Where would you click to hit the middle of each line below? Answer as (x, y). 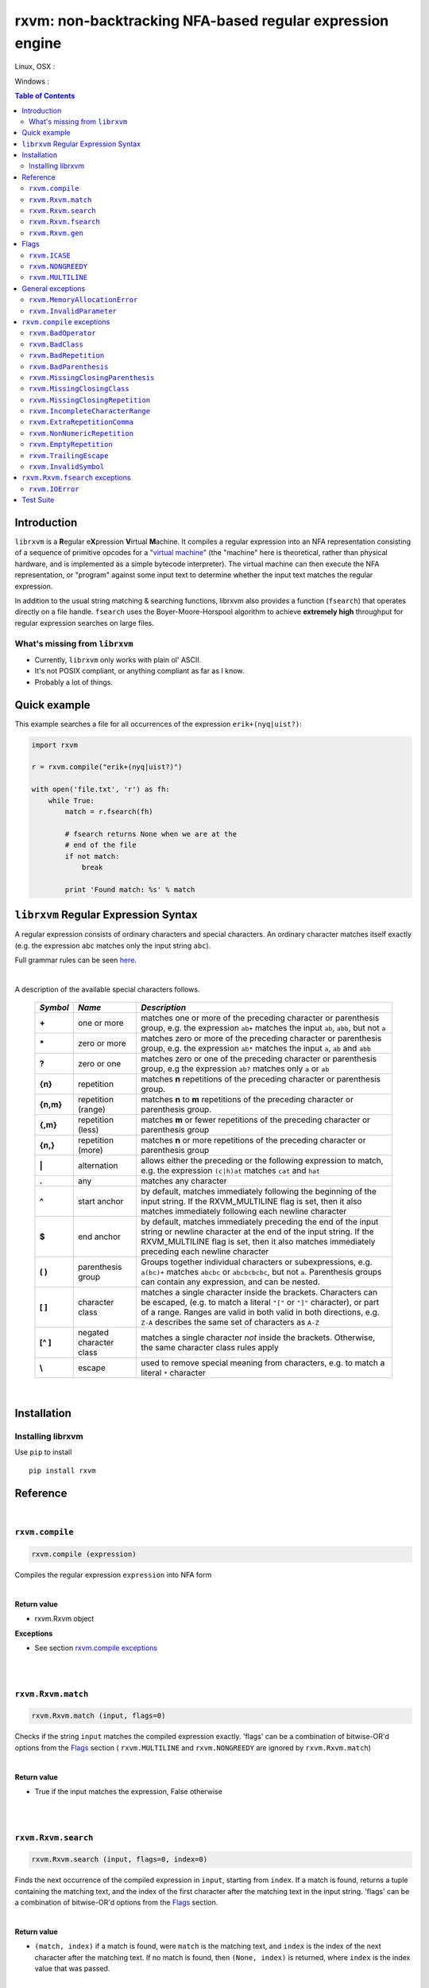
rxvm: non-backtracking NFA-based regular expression (202, 21)
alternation (98, 1166)
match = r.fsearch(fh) (109, 812)
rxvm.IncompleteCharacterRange (90, 411)
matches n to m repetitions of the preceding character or (247, 1100)
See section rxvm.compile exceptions (96, 1648)
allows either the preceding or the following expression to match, (262, 1161)
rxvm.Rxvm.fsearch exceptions (76, 478)
